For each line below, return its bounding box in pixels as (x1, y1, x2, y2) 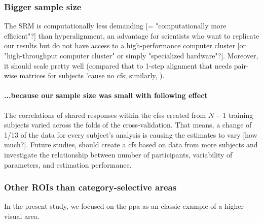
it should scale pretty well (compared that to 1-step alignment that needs (4, 60, 232, 71)
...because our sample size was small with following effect (4, 90, 208, 101)
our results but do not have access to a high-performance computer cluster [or (4, 40, 246, 51)
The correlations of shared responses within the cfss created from (4, 109, 206, 120)
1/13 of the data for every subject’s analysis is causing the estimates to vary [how (4, 129, 257, 140)
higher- (224, 201, 246, 211)
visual (4, 210, 22, 221)
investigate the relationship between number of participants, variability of (4, 149, 233, 160)
